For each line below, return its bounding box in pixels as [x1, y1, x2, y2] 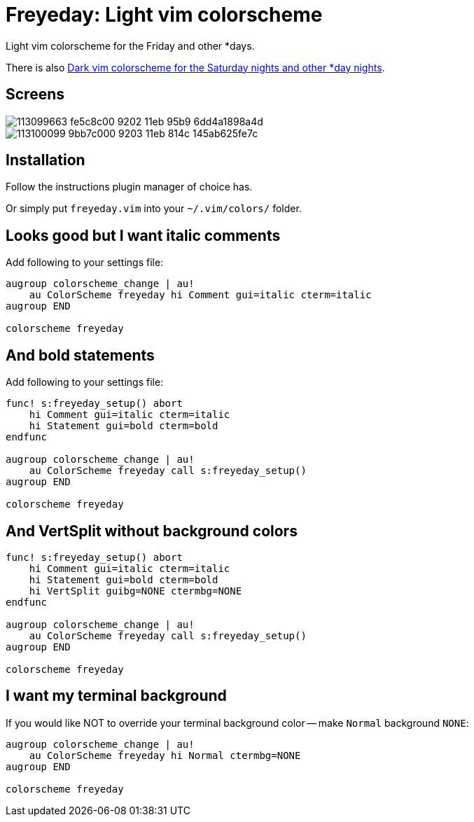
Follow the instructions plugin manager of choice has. [6, 181, 253, 193]
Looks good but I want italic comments [6, 226, 281, 244]
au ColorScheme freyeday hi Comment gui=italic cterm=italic [29, 289, 372, 301]
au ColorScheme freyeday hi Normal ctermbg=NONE [29, 749, 301, 761]
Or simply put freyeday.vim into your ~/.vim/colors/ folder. [6, 202, 302, 215]
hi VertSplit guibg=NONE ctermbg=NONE [29, 585, 242, 597]
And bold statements [6, 346, 155, 364]
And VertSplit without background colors [6, 522, 298, 540]
